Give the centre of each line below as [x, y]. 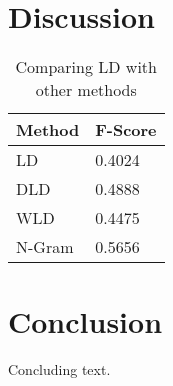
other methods [86, 90]
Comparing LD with [86, 67]
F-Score [126, 130]
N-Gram [45, 247]
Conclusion [85, 321]
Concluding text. [59, 369]
